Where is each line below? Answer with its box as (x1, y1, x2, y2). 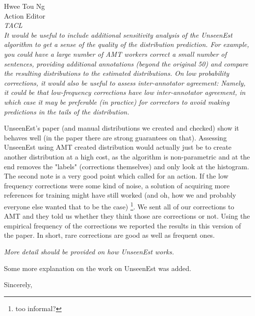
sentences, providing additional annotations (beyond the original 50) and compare (4, 58, 248, 68)
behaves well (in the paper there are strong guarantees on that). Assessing (4, 132, 227, 142)
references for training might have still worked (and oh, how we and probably (4, 190, 236, 200)
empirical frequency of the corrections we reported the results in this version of (4, 220, 241, 230)
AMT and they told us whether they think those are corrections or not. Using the (4, 211, 250, 221)
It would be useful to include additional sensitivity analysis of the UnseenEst (4, 29, 232, 40)
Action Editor (4, 10, 46, 21)
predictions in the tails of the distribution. (4, 106, 129, 116)
